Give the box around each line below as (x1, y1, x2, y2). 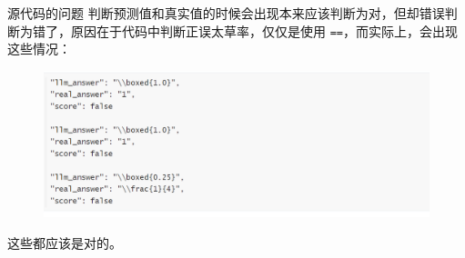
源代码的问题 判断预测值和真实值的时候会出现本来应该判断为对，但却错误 (7, 4, 445, 22)
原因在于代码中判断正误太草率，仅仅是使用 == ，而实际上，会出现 (70, 21, 458, 40)
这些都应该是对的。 (7, 233, 122, 252)
